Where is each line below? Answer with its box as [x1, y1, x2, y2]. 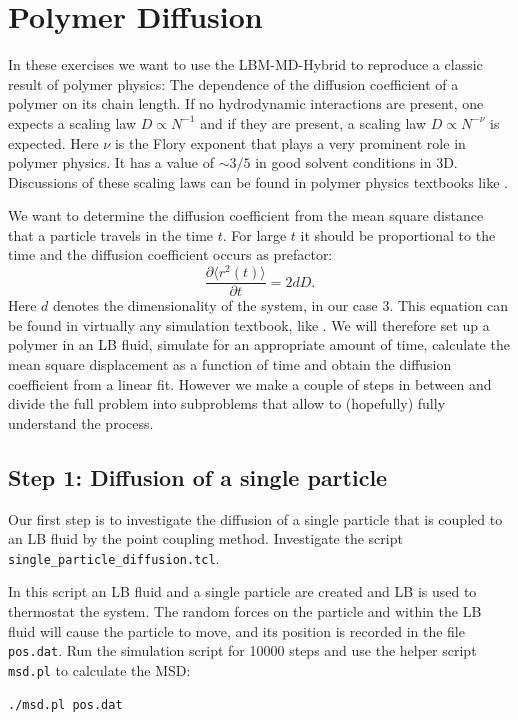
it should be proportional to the [300, 224, 496, 245]
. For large [222, 224, 287, 245]
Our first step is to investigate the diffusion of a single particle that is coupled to [8, 508, 503, 529]
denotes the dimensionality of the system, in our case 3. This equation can [53, 295, 509, 316]
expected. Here [8, 132, 99, 153]
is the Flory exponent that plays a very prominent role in [114, 132, 466, 153]
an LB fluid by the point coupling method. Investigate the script [8, 528, 403, 549]
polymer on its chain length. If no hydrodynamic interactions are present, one [8, 93, 484, 114]
